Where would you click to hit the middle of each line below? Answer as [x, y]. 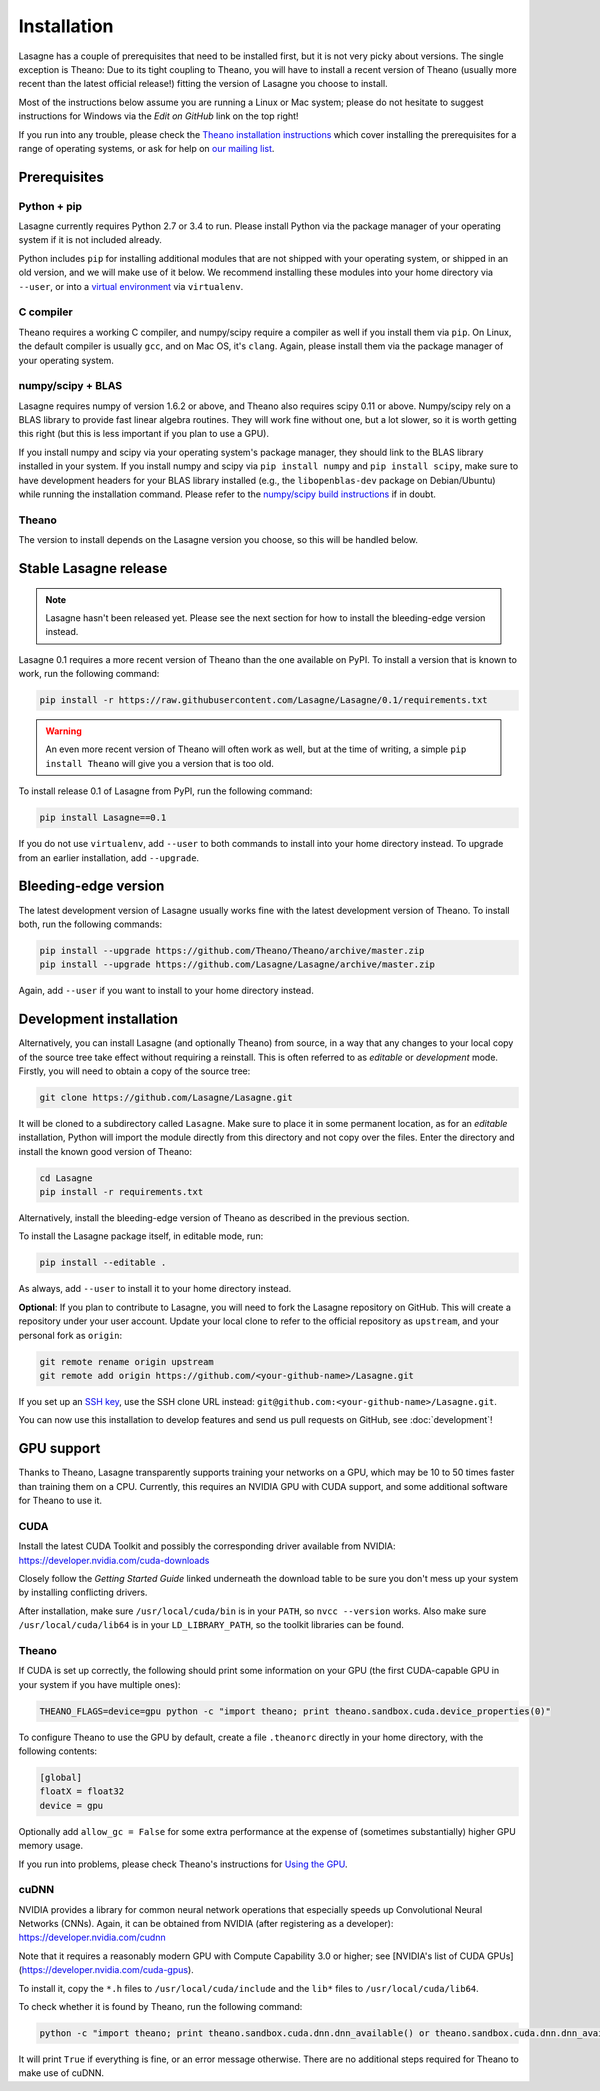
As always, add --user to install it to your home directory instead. [155, 1289]
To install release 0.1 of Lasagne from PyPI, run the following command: [165, 791]
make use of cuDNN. [61, 2073]
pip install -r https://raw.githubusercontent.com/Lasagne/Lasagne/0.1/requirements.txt [264, 700]
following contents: [58, 1751]
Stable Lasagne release [93, 568]
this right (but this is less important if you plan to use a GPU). [144, 434]
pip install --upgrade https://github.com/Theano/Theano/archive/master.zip [232, 950]
